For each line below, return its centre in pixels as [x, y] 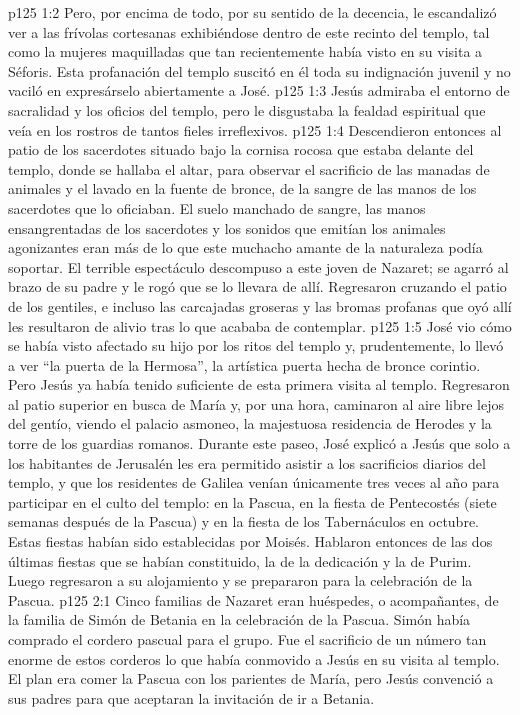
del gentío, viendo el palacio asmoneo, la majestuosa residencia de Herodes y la [250, 423]
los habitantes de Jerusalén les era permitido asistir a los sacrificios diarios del [247, 462]
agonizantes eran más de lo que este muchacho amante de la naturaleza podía [245, 247]
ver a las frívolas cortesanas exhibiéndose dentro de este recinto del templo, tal [249, 31]
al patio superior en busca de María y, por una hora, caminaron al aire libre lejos [256, 403]
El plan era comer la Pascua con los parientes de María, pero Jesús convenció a [251, 678]
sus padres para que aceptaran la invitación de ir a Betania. [191, 697]
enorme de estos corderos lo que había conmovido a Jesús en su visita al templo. [254, 658]
